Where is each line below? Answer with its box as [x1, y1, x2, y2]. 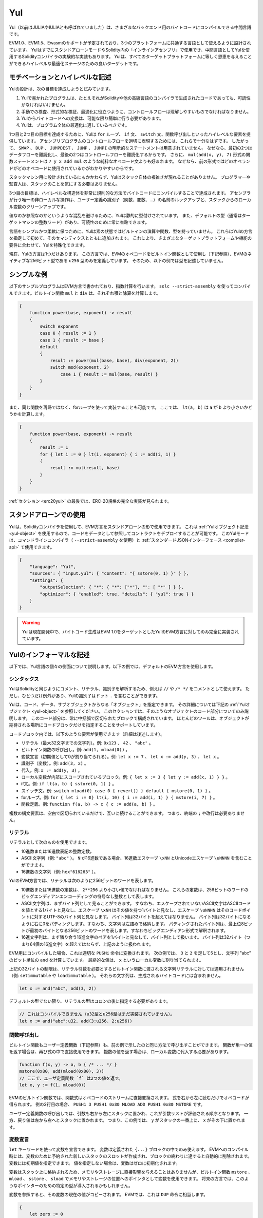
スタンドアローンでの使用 [9, 511, 86, 519]
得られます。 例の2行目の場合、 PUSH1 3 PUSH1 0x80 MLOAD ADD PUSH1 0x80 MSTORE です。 [9, 1102, 206, 1107]
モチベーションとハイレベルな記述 [9, 73, 112, 81]
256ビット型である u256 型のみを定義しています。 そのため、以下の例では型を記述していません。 [30, 258, 226, 264]
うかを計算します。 [9, 411, 47, 417]
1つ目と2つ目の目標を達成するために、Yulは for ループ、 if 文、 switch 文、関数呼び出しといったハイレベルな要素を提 [9, 131, 251, 137]
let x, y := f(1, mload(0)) [19, 1082, 86, 1088]
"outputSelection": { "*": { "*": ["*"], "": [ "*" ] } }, [39, 585, 184, 590]
